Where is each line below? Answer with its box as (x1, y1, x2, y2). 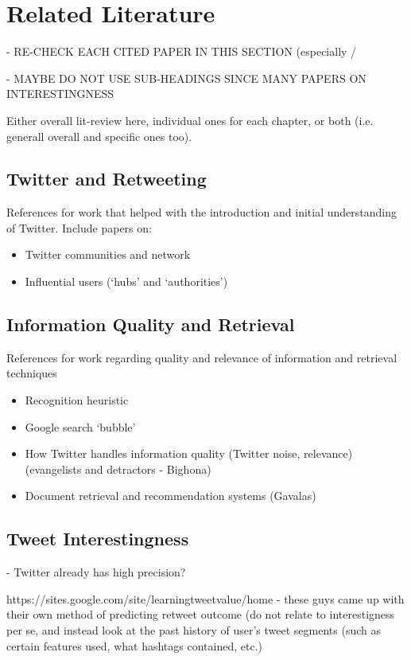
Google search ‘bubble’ (25, 418, 136, 435)
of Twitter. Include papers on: (6, 219, 152, 236)
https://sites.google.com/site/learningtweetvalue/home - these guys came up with (6, 590, 405, 607)
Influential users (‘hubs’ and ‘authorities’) (25, 273, 228, 290)
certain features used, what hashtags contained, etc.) (6, 637, 262, 654)
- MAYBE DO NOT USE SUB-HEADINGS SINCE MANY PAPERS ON (6, 69, 366, 86)
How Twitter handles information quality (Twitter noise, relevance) (25, 445, 353, 462)
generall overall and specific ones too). (6, 127, 192, 144)
